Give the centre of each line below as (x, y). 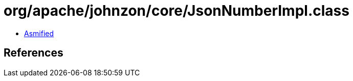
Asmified (39, 33)
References (34, 53)
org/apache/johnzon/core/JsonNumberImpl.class (176, 11)
